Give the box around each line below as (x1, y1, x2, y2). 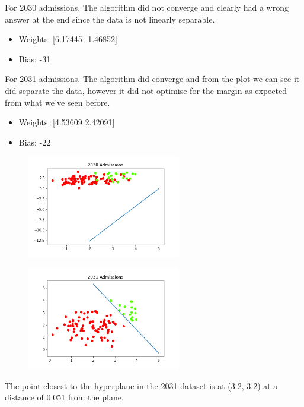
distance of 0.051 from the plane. (5, 391, 124, 403)
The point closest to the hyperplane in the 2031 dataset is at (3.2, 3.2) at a (5, 379, 278, 392)
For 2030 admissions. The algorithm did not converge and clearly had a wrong (5, 1, 289, 13)
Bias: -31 (18, 52, 51, 65)
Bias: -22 (18, 135, 51, 148)
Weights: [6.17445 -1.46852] (18, 33, 117, 45)
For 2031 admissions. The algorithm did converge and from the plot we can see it (5, 72, 300, 85)
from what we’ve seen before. (5, 96, 110, 108)
